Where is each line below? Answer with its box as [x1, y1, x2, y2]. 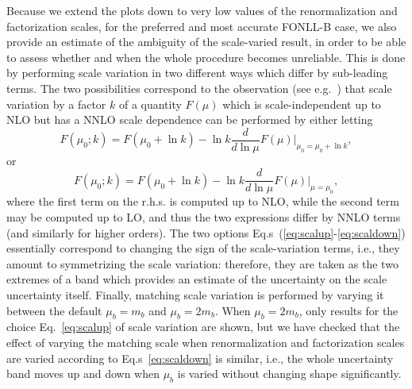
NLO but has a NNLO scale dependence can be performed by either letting [6, 111, 373, 128]
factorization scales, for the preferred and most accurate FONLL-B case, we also [6, 17, 397, 34]
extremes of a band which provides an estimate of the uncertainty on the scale [6, 271, 387, 287]
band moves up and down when [6, 365, 160, 382]
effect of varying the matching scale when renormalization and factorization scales [6, 334, 405, 351]
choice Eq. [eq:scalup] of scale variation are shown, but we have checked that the [6, 318, 400, 335]
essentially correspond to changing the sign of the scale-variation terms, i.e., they [6, 240, 400, 256]
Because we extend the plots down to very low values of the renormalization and [6, 2, 398, 18]
